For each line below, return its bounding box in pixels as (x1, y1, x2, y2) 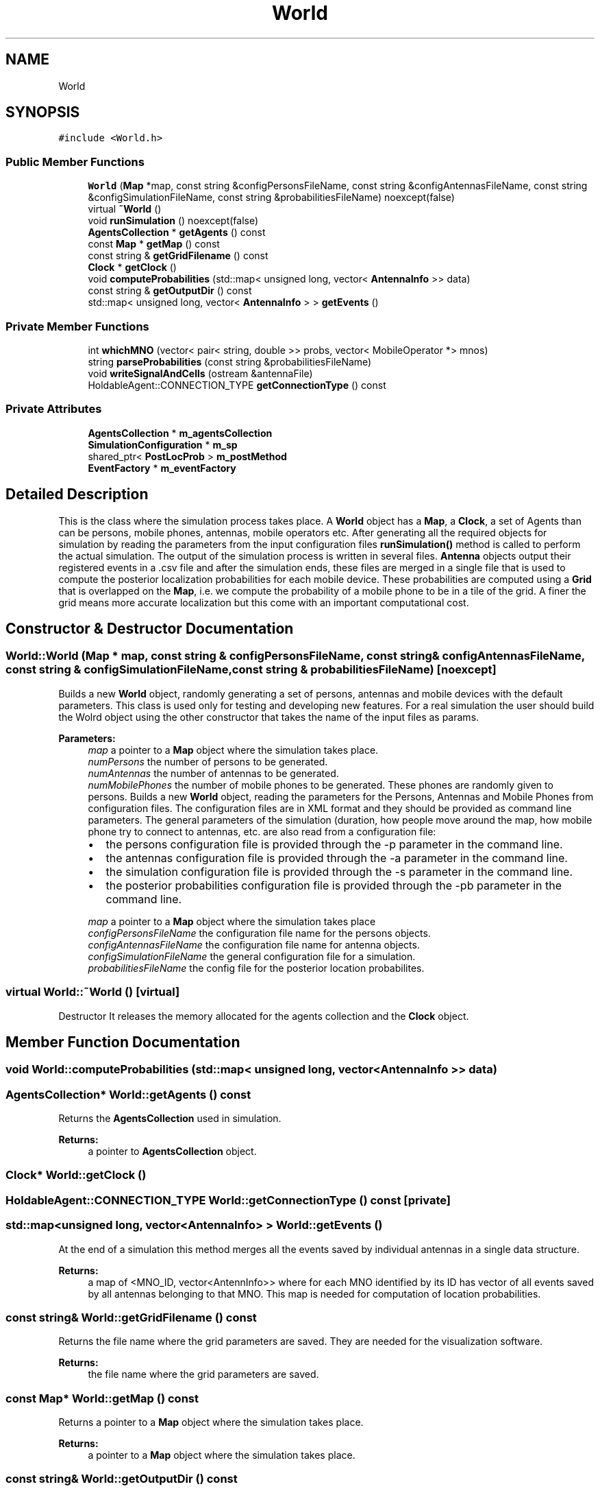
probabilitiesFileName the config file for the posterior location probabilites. (88, 962, 425, 974)
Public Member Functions (5, 154, 145, 169)
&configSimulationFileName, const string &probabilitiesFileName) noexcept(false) (88, 191, 455, 204)
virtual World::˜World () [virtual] (5, 985, 180, 999)
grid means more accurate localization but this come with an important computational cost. (58, 596, 469, 608)
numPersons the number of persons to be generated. (88, 755, 328, 767)
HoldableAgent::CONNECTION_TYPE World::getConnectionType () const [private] (5, 1193, 451, 1207)
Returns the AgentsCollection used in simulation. (58, 1112, 282, 1125)
